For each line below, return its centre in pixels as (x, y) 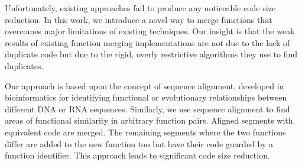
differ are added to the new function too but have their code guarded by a (139, 143)
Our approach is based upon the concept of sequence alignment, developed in (144, 85)
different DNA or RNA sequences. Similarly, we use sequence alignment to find (147, 109)
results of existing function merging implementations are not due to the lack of (147, 42)
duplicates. (24, 65)
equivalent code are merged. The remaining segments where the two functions (145, 132)
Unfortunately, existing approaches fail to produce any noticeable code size (140, 8)
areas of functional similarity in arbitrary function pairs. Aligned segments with (149, 120)
